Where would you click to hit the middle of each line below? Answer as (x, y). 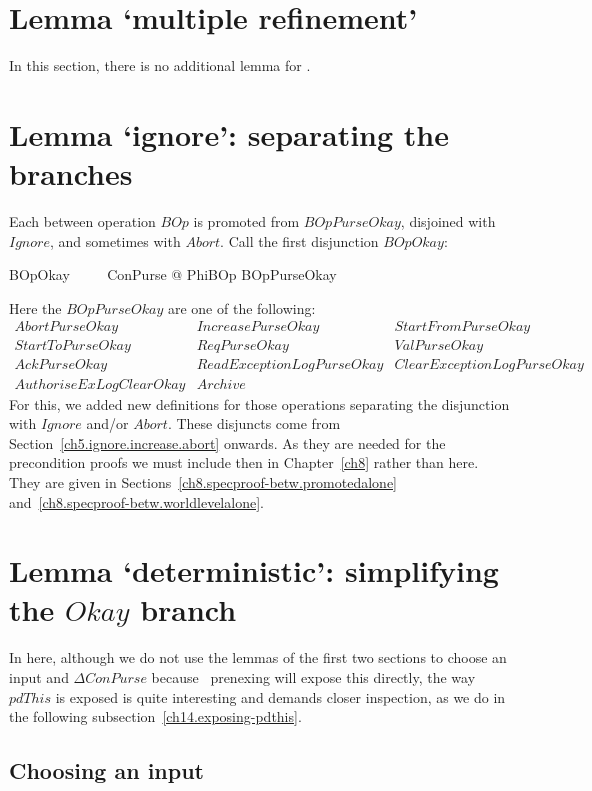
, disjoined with (448, 221)
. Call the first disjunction (299, 240)
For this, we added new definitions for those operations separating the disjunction (259, 403)
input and (39, 677)
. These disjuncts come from (254, 423)
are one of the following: (241, 307)
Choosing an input (107, 770)
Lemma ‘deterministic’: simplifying (254, 570)
